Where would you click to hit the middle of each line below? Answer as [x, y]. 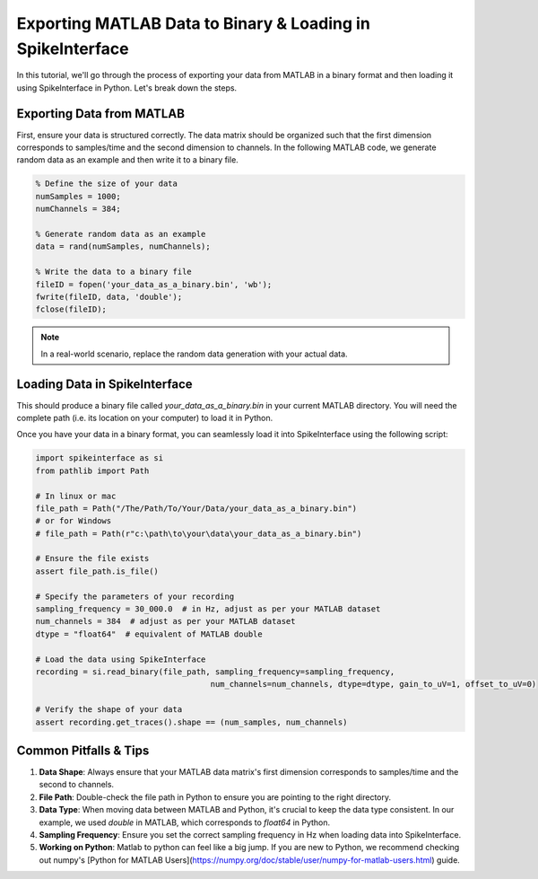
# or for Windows [74, 521]
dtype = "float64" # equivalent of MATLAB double [149, 634]
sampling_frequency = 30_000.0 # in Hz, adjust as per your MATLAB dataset [208, 609]
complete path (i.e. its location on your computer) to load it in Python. [145, 418]
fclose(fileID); [71, 309]
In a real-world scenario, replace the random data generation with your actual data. [195, 354]
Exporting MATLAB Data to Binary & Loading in [194, 23]
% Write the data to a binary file [113, 272]
